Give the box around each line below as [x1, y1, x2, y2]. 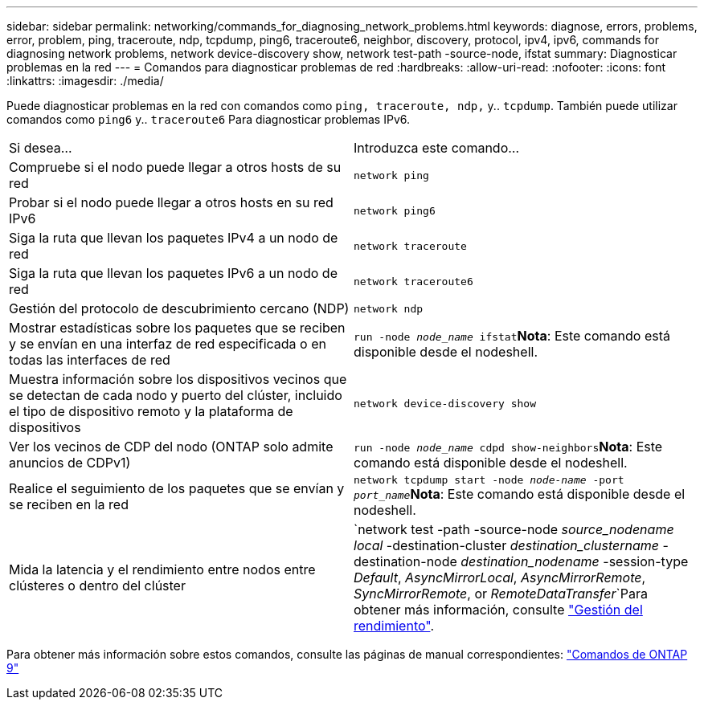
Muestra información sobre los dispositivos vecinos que [9, 371, 347, 387]
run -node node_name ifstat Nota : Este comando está [354, 328, 670, 344]
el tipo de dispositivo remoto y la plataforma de [9, 403, 293, 419]
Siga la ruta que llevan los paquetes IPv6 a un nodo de [9, 265, 338, 281]
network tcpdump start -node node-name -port [354, 474, 624, 486]
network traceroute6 [354, 275, 473, 288]
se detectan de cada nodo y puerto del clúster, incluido [9, 387, 342, 403]
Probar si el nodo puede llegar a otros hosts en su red [9, 194, 334, 210]
